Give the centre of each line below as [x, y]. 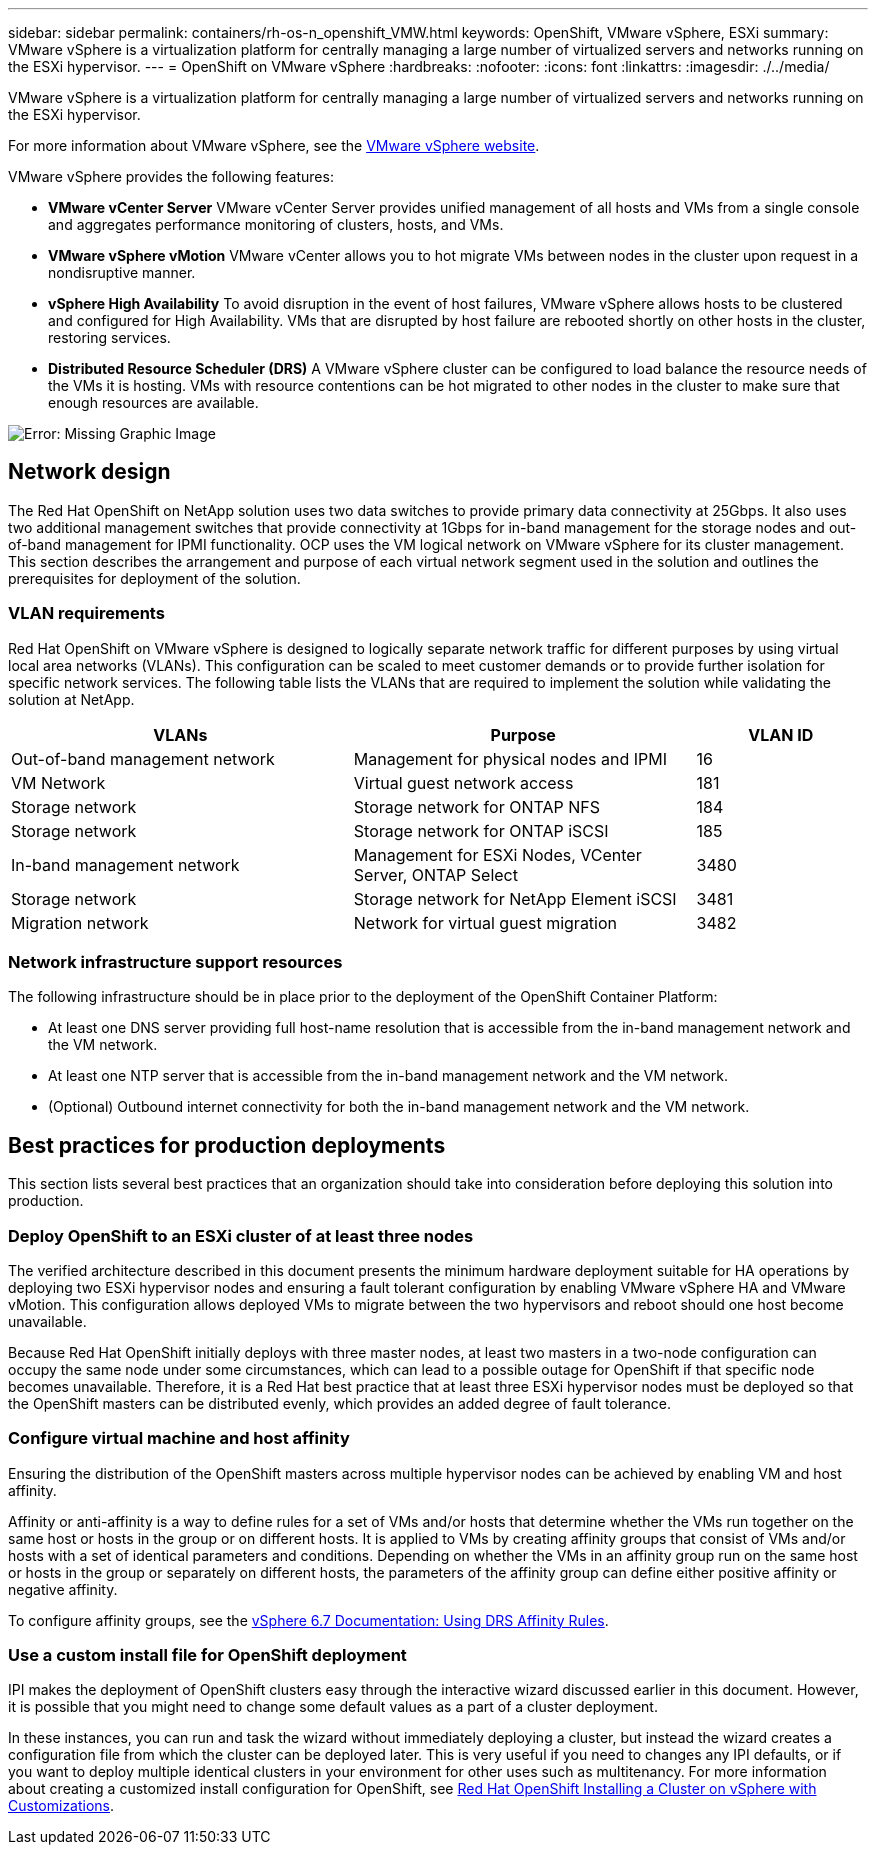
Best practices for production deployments [227, 1145]
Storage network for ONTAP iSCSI [481, 830]
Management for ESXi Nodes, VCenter [497, 854]
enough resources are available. [153, 402]
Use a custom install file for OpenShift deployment [207, 1655]
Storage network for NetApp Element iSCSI [515, 898]
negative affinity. [63, 1589]
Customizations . [61, 1806]
